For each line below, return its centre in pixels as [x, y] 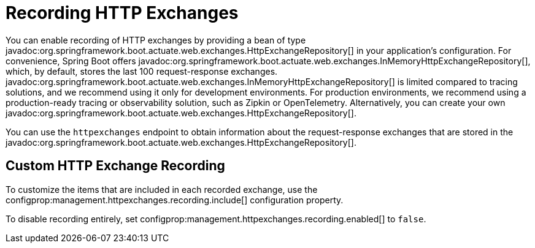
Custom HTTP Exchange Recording [115, 166]
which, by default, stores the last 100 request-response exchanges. [142, 71]
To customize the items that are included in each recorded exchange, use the [162, 189]
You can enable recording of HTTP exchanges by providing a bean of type [156, 40]
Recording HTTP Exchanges [122, 13]
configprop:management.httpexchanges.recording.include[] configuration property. [175, 200]
